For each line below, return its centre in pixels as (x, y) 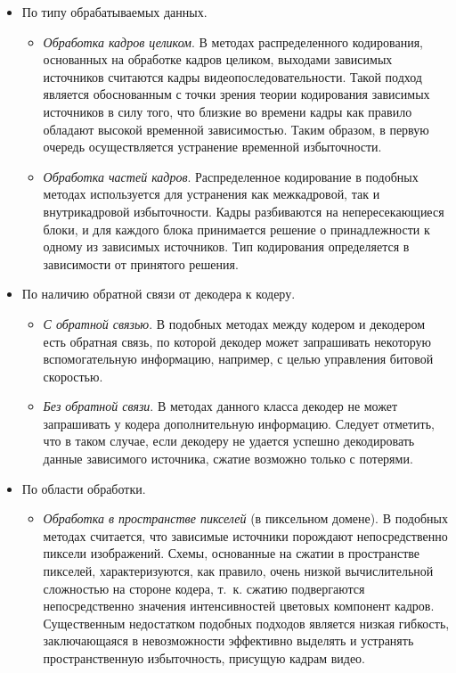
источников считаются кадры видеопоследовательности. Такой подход (232, 76)
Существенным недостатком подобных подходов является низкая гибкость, (246, 623)
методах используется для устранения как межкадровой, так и (212, 194)
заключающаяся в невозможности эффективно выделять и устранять (228, 640)
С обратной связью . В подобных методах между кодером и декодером (234, 323)
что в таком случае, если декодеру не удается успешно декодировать (229, 441)
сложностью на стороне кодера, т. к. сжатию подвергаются (204, 588)
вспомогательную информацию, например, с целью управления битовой (238, 359)
